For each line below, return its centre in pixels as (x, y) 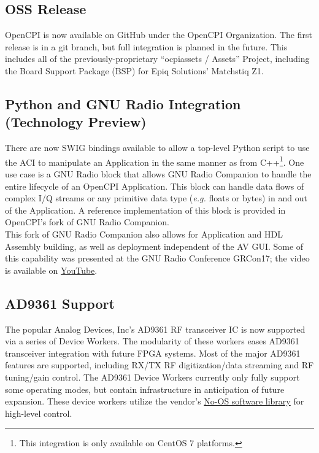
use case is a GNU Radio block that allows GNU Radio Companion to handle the (158, 174)
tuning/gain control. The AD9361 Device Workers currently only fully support (152, 377)
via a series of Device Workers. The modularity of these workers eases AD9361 (152, 341)
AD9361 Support (60, 303)
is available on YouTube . (51, 270)
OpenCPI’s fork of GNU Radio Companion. (87, 222)
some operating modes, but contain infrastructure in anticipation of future (145, 389)
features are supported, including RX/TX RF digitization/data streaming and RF (159, 365)
